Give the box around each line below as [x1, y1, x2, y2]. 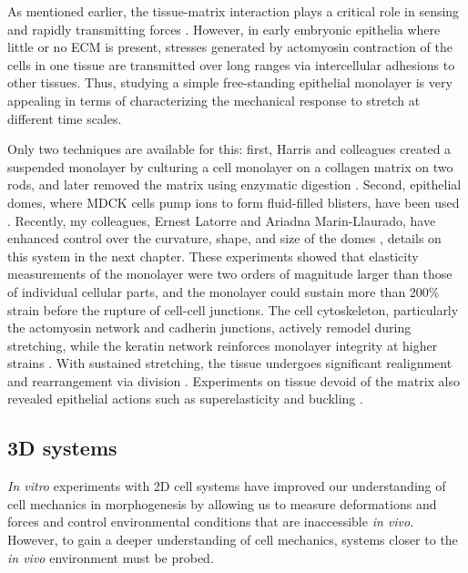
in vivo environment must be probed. [7, 547, 214, 567]
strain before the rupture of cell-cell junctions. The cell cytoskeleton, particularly [7, 300, 459, 319]
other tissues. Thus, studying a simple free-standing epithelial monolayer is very [7, 73, 453, 92]
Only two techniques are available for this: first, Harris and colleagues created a [7, 139, 452, 159]
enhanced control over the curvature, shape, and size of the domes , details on [7, 229, 442, 248]
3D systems [7, 434, 117, 462]
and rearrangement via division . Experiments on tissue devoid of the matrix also [7, 371, 461, 390]
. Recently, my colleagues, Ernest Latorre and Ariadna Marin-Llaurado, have [7, 210, 436, 230]
